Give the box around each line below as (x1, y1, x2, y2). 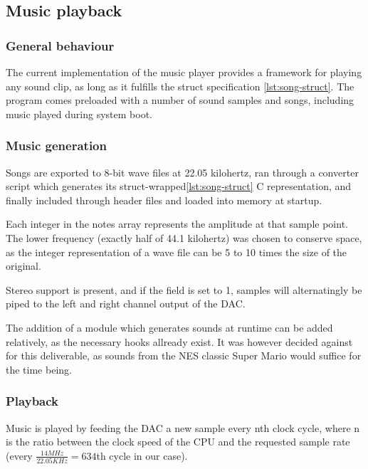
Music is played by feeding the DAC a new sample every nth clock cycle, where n (6, 420, 360, 435)
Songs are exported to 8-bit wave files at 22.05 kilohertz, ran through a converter (6, 164, 359, 179)
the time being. (6, 362, 72, 376)
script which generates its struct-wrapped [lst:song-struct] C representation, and (6, 179, 352, 194)
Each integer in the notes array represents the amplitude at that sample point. (6, 216, 348, 231)
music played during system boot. (6, 106, 152, 121)
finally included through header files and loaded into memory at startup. (6, 192, 322, 207)
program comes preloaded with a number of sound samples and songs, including (6, 93, 354, 107)
